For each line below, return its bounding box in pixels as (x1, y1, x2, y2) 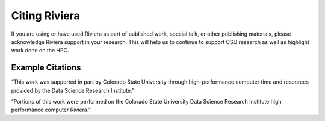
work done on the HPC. (11, 47, 69, 54)
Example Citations (11, 63, 81, 73)
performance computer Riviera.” (11, 106, 91, 114)
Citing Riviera (11, 9, 81, 22)
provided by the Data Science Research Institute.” (11, 87, 135, 94)
